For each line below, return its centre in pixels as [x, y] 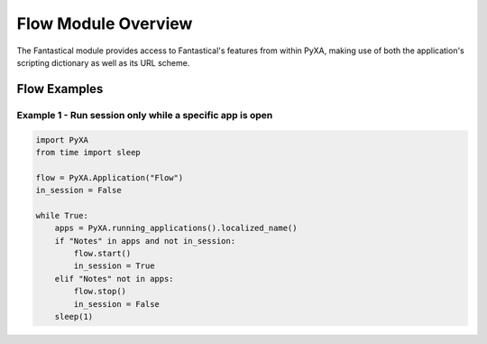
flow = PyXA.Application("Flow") [110, 177]
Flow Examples [60, 89]
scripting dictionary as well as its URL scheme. [103, 62]
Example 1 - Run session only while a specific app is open [145, 115]
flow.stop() [100, 292]
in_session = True [114, 266]
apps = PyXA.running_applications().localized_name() [176, 228]
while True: [62, 215]
